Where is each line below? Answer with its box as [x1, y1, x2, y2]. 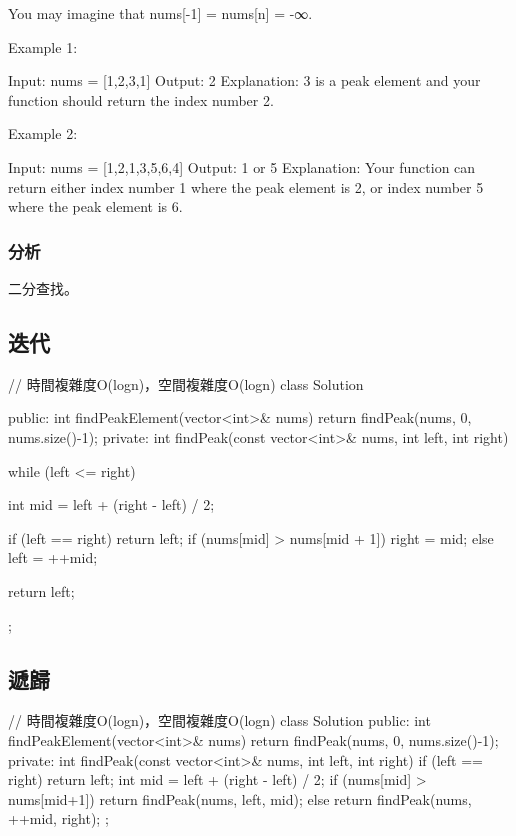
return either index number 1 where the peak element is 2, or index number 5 [8, 176, 484, 197]
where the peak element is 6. [8, 196, 183, 217]
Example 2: [8, 123, 78, 144]
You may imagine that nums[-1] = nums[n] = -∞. [8, 3, 313, 23]
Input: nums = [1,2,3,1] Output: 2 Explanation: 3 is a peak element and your [8, 70, 481, 91]
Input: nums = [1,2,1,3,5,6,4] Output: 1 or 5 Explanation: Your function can [8, 156, 476, 177]
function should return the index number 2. [8, 89, 274, 110]
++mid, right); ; [8, 808, 109, 829]
